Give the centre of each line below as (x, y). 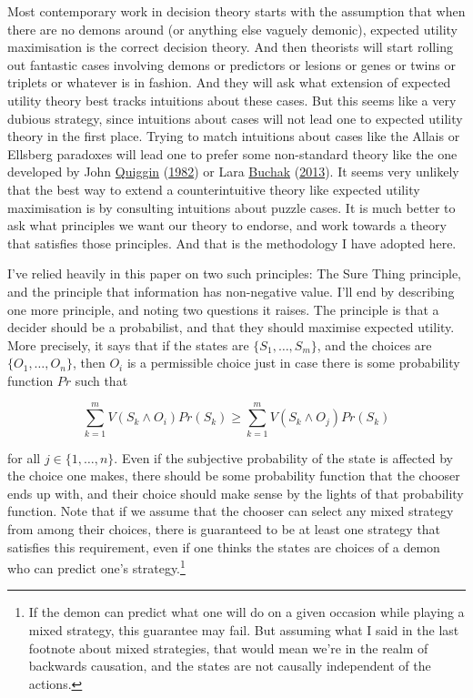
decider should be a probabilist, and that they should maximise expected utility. (231, 327)
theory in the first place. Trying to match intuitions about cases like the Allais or (234, 136)
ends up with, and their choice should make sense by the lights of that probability (236, 493)
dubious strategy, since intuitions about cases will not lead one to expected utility (235, 118)
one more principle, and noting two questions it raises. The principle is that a (223, 309)
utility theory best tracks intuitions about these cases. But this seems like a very (232, 100)
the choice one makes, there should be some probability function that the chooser (234, 475)
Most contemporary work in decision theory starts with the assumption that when (236, 11)
